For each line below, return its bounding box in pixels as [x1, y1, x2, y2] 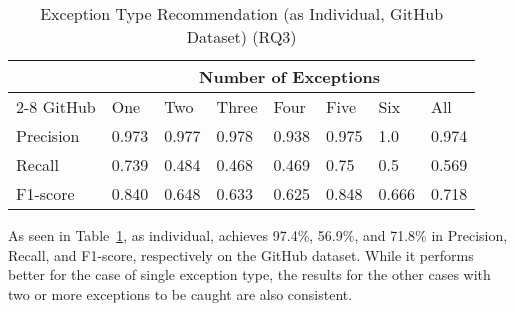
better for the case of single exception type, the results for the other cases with [8, 264, 491, 285]
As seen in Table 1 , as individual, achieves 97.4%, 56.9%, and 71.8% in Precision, [8, 225, 508, 245]
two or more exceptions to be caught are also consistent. [8, 283, 353, 304]
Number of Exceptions [199, 65, 380, 88]
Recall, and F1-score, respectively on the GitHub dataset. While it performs [8, 244, 474, 265]
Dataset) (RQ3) [186, 25, 297, 48]
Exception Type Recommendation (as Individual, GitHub [40, 2, 444, 25]
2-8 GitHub [16, 95, 96, 118]
